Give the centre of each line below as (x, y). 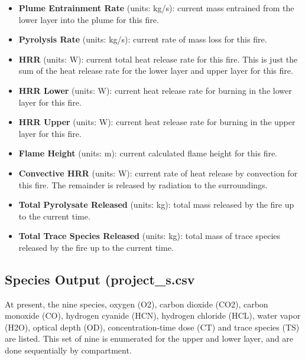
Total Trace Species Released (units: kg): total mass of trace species (150, 236)
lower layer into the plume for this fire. (89, 19)
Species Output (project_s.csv (100, 279)
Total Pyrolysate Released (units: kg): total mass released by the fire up (156, 204)
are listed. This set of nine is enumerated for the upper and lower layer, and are (149, 338)
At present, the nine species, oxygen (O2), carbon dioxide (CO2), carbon (137, 304)
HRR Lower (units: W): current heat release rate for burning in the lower (155, 90)
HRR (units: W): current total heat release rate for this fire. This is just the (158, 59)
